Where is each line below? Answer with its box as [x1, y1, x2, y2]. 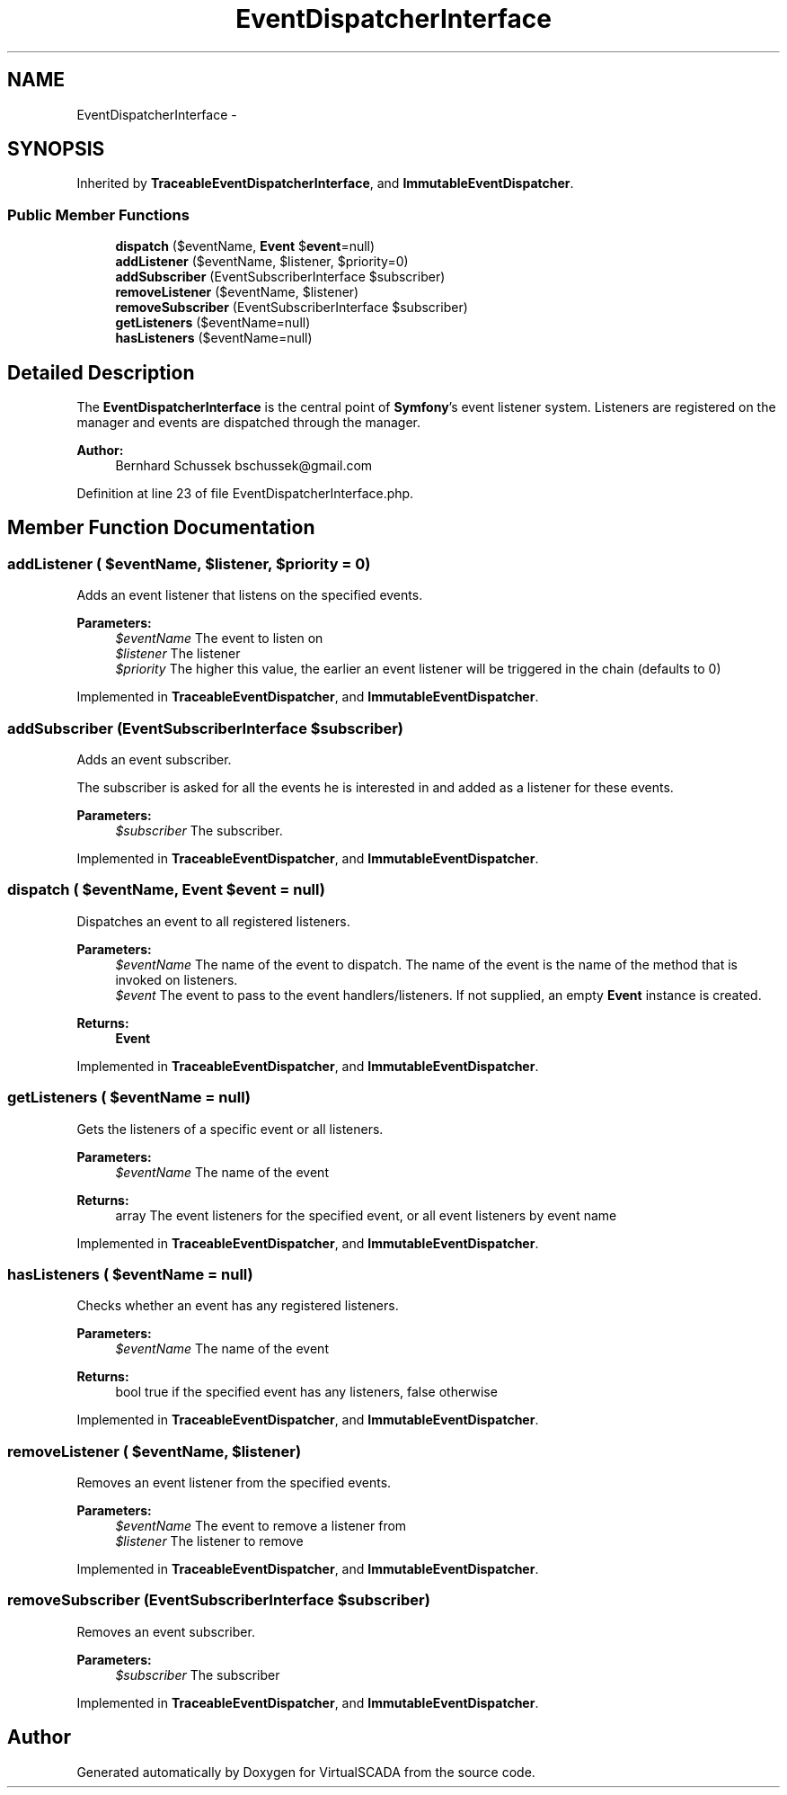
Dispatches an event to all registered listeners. [76, 913, 350, 929]
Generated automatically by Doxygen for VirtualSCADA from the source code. [76, 1764, 535, 1780]
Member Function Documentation [7, 516, 315, 540]
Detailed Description [7, 361, 195, 384]
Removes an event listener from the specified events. [76, 1475, 392, 1490]
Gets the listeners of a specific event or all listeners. [76, 1121, 384, 1137]
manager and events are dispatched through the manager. [76, 415, 421, 431]
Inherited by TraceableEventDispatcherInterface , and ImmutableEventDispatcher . [76, 175, 574, 192]
